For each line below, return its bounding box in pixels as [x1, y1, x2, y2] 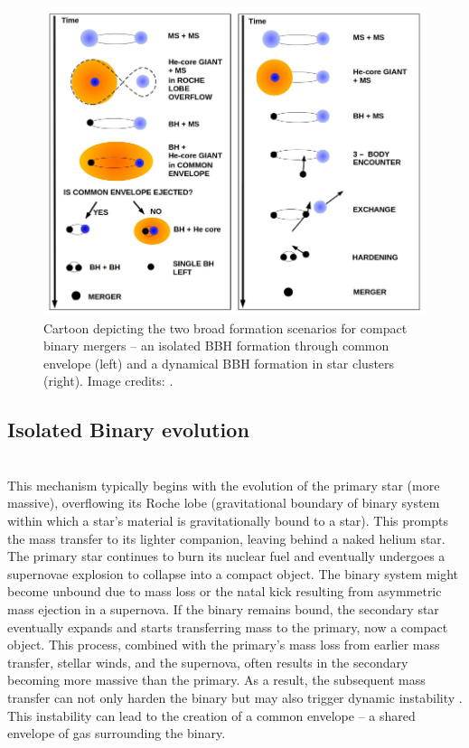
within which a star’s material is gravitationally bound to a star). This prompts [7, 511, 448, 529]
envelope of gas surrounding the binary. [7, 724, 226, 743]
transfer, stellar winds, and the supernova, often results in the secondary [7, 652, 408, 671]
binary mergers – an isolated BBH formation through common [43, 336, 389, 355]
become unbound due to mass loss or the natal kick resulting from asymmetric [7, 582, 442, 601]
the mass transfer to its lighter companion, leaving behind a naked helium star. [7, 528, 446, 547]
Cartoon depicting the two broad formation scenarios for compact [43, 318, 408, 337]
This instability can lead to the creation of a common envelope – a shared [7, 706, 416, 725]
